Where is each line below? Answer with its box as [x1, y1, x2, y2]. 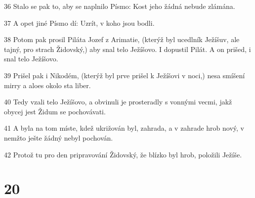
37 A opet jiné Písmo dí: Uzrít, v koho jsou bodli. [4, 17, 155, 28]
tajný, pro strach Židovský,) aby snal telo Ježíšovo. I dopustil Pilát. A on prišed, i [4, 44, 251, 54]
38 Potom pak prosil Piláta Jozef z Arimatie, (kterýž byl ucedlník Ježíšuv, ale [4, 34, 240, 45]
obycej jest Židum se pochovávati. [4, 106, 106, 116]
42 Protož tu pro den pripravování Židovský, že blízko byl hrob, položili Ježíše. [4, 149, 242, 159]
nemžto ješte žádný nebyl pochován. [4, 132, 113, 143]
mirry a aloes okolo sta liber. [4, 80, 91, 90]
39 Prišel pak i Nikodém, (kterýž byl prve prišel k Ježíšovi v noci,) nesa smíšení [4, 70, 245, 80]
